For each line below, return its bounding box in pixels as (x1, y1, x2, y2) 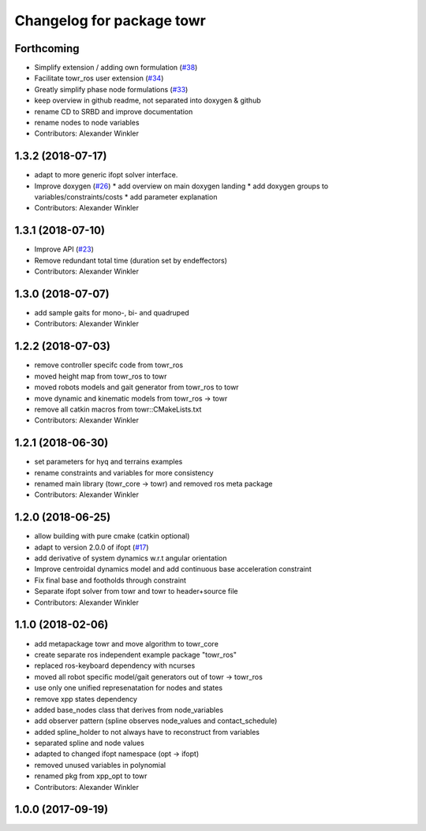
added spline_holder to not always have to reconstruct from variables (34, 727, 260, 736)
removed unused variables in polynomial (34, 760, 166, 770)
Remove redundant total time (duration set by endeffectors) (34, 255, 228, 265)
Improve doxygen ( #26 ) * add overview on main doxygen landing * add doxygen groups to (34, 181, 329, 191)
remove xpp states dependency (34, 694, 138, 703)
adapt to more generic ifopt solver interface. (34, 170, 178, 180)
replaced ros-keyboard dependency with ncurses (34, 661, 196, 670)
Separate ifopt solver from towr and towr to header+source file (34, 587, 238, 596)
